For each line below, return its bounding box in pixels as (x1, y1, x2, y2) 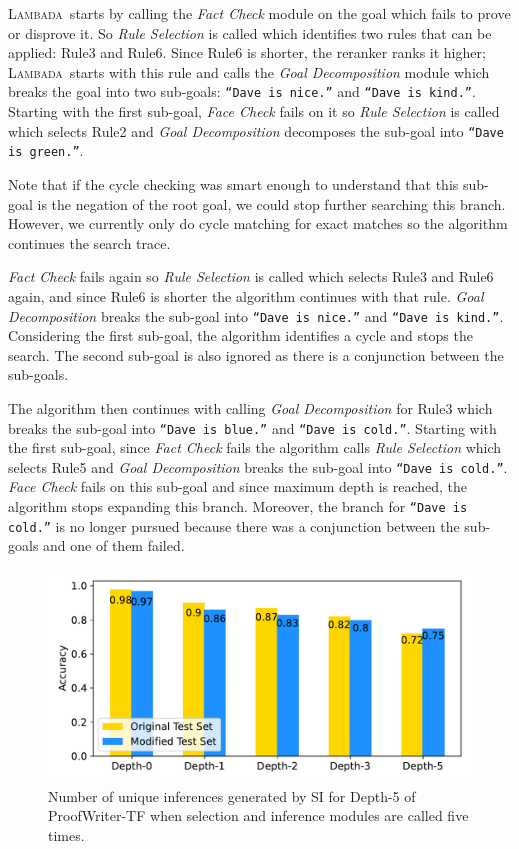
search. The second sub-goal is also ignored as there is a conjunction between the (8, 344, 504, 365)
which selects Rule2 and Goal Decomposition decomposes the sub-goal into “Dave (8, 120, 504, 141)
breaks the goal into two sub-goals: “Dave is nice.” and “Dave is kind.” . (8, 81, 476, 102)
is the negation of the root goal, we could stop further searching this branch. (37, 193, 506, 214)
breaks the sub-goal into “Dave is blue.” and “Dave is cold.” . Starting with (8, 417, 497, 438)
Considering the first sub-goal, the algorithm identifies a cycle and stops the (8, 325, 473, 346)
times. (48, 824, 85, 845)
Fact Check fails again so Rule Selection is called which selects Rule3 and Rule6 (8, 266, 494, 287)
